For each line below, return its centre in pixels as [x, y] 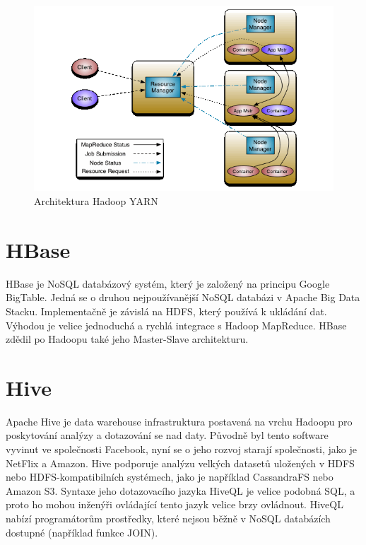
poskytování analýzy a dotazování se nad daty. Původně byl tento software [167, 435]
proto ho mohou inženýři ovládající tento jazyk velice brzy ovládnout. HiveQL [175, 504]
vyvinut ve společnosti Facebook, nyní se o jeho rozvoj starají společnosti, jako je [181, 449]
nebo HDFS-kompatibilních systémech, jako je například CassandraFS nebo [170, 477]
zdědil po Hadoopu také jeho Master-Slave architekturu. [127, 339]
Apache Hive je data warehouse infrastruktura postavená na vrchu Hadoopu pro [179, 421]
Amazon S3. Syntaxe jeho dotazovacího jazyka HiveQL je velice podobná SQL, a [181, 490]
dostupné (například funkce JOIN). [82, 532]
